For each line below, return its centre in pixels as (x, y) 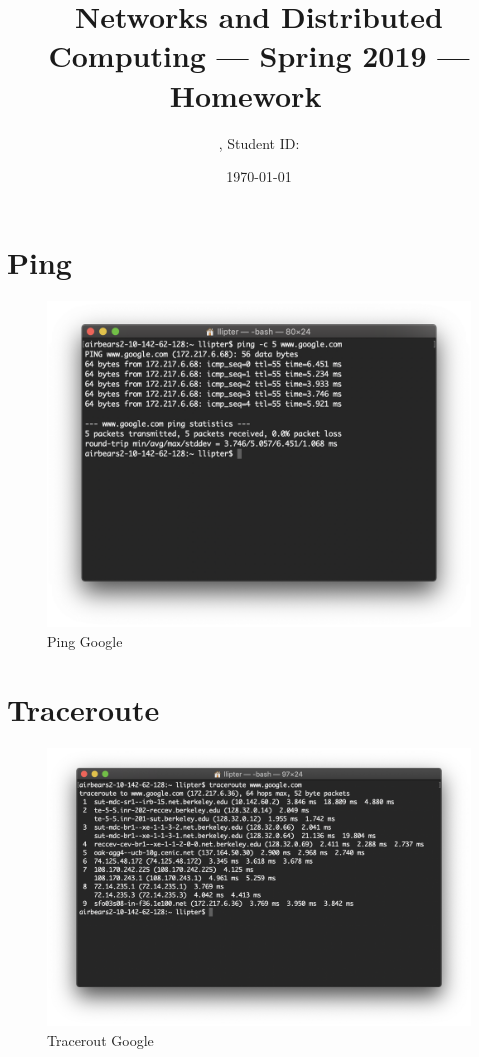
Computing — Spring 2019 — (259, 55)
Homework (245, 94)
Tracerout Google (100, 1039)
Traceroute (83, 709)
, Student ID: (259, 142)
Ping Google (85, 640)
